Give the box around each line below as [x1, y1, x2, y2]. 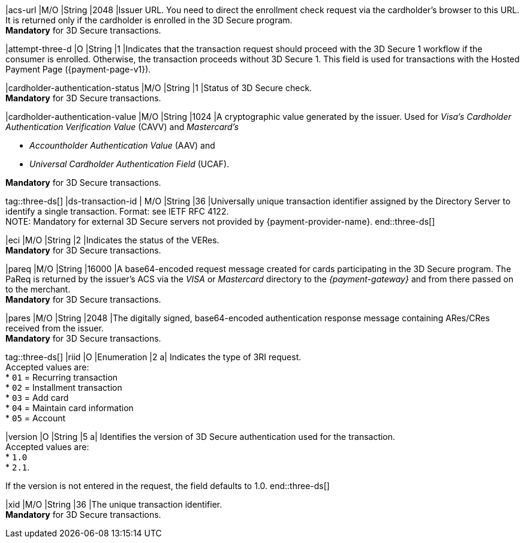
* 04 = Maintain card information [5, 403, 134, 413]
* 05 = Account [5, 413, 66, 423]
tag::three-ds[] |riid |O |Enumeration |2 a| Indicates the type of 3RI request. [5, 352, 302, 362]
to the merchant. [5, 284, 71, 294]
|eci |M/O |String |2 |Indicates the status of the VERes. [5, 235, 219, 245]
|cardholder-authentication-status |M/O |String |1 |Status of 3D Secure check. [5, 83, 312, 93]
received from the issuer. [5, 323, 104, 333]
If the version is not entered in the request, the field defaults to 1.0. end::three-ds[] [5, 481, 330, 491]
